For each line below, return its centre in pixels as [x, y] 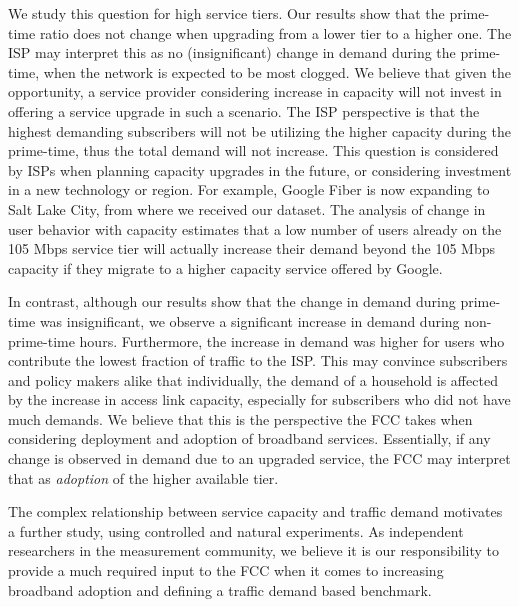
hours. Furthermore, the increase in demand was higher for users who [292, 340]
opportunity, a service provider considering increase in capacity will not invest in [255, 91]
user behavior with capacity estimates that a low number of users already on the [255, 228]
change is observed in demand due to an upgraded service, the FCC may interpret [259, 458]
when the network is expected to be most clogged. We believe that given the [277, 71]
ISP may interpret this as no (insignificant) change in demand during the [232, 52]
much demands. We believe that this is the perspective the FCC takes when [240, 418]
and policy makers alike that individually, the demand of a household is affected [253, 379]
